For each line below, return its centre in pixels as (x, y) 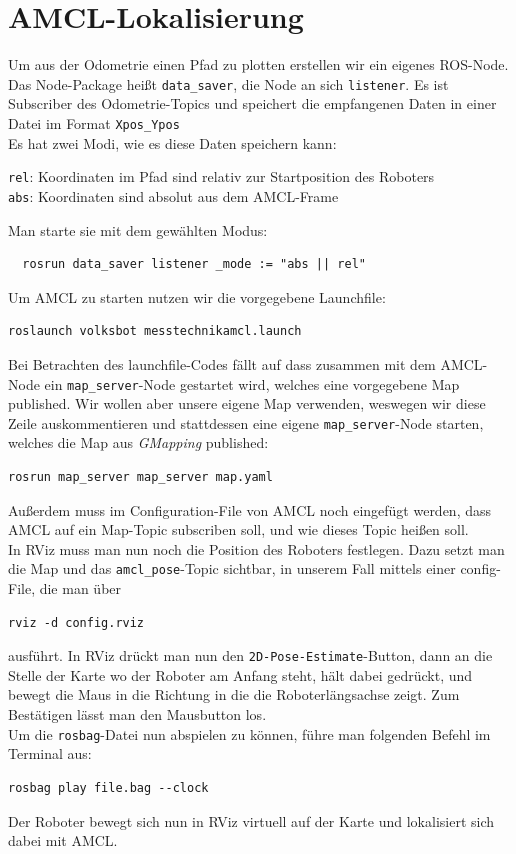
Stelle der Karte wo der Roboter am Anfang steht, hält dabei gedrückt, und (240, 674)
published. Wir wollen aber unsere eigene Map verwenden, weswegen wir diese (247, 403)
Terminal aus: (50, 753)
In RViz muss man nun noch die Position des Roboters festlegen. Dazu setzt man (256, 548)
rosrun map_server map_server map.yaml (140, 477)
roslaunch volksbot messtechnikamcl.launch (155, 331)
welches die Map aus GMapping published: (138, 442)
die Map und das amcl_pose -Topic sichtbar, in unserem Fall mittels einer (232, 568)
